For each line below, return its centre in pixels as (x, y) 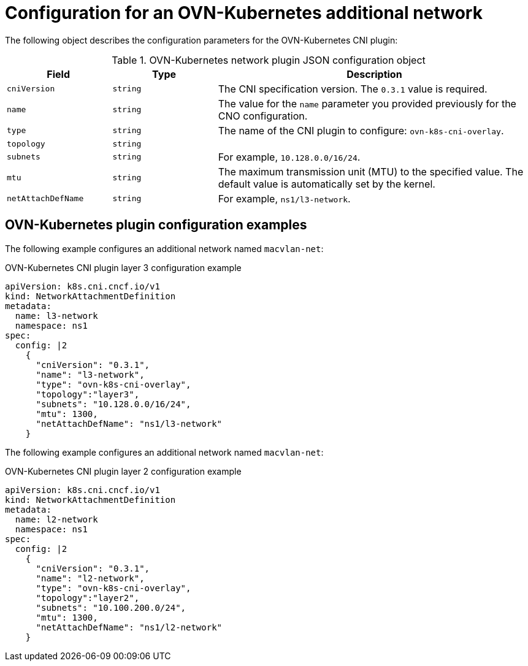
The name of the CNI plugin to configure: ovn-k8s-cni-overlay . (361, 130)
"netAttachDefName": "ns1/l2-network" (129, 627)
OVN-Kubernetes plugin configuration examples (156, 225)
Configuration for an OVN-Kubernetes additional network (244, 13)
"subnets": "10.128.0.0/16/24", (113, 404)
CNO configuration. (263, 116)
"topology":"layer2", (88, 598)
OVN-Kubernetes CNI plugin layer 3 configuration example (123, 267)
